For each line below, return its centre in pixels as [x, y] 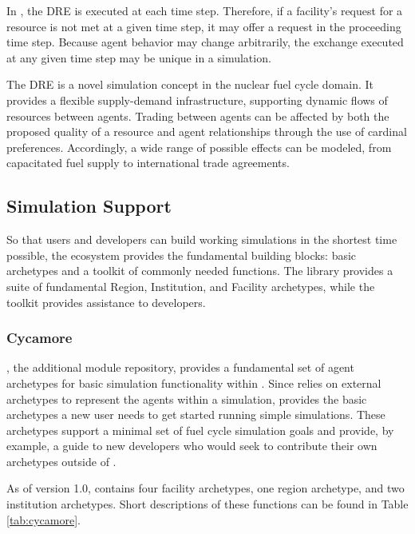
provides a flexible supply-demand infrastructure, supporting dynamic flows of [197, 100]
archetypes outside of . [61, 461]
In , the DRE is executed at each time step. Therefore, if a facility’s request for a [205, 10]
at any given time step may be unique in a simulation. [139, 57]
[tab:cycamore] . [44, 519]
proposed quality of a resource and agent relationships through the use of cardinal [207, 132]
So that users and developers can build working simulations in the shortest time [202, 239]
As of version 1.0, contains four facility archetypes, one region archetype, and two [206, 488]
